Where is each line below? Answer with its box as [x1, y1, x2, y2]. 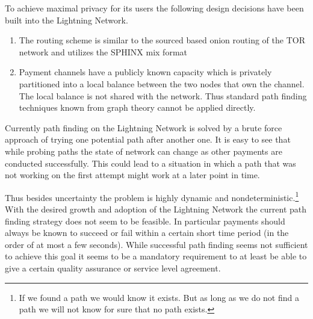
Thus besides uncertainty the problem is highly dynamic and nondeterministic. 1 [5, 189, 299, 203]
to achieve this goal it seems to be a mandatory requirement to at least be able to [5, 250, 307, 262]
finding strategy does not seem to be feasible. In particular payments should [5, 214, 285, 227]
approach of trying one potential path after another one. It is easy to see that [5, 133, 291, 146]
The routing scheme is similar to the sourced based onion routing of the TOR [19, 34, 305, 46]
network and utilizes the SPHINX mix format [19, 45, 187, 58]
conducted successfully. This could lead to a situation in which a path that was [5, 156, 296, 169]
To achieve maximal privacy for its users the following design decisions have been [5, 2, 304, 14]
